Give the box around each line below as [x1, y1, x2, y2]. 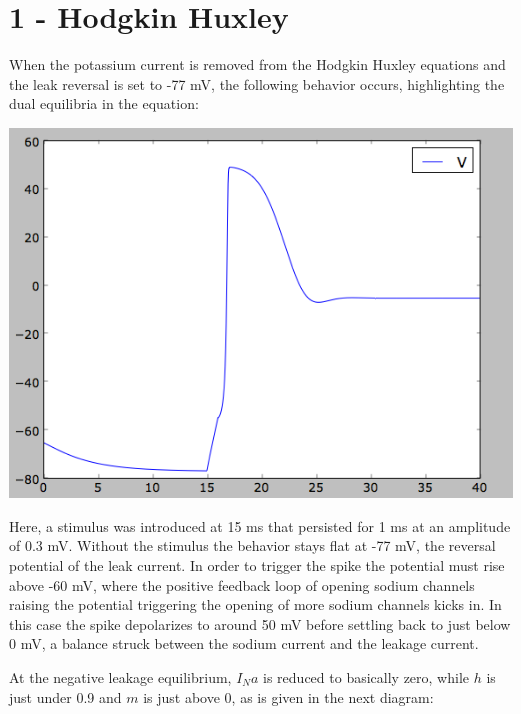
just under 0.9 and [9, 686, 122, 707]
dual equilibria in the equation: [9, 93, 199, 114]
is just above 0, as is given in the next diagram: [143, 686, 434, 707]
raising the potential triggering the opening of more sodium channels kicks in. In [9, 594, 502, 615]
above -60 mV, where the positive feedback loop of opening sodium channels [9, 574, 475, 595]
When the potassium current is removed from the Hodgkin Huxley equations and [9, 54, 506, 75]
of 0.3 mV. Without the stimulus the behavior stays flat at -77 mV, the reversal [9, 535, 496, 556]
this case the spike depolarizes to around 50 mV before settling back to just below [9, 613, 511, 634]
